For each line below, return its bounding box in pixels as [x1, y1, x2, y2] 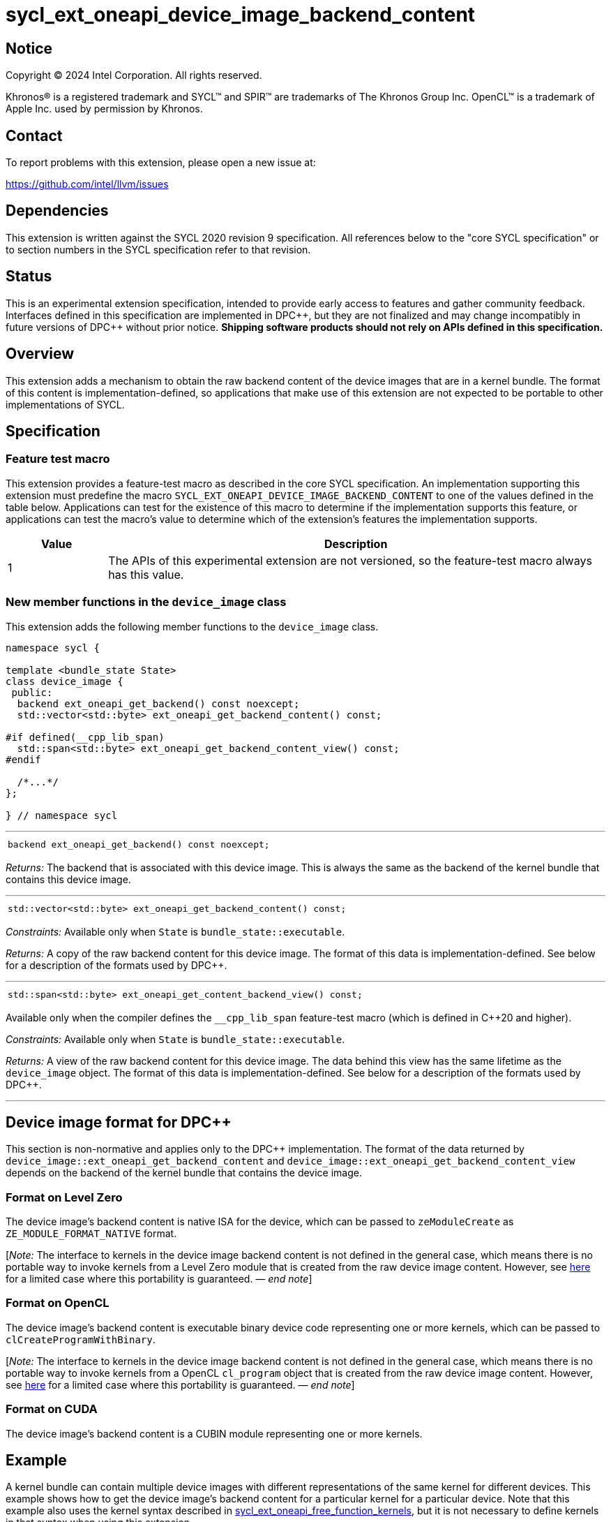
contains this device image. [6, 873, 131, 885]
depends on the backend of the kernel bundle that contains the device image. [6, 1167, 362, 1179]
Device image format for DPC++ [6, 1113, 232, 1131]
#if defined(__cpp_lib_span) [6, 731, 165, 743]
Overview [6, 345, 75, 363]
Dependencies [6, 202, 109, 220]
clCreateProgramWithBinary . [6, 1333, 156, 1345]
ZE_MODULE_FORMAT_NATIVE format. [6, 1227, 177, 1240]
